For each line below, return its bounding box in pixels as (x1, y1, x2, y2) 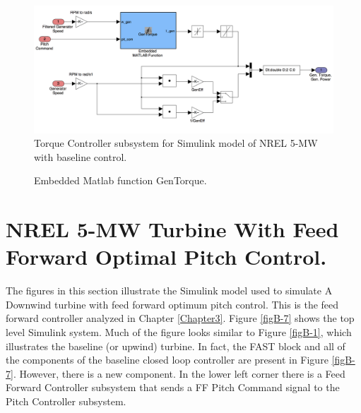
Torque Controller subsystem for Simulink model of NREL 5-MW (34, 136, 318, 150)
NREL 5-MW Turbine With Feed (6, 215, 339, 244)
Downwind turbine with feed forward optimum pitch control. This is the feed (6, 297, 339, 311)
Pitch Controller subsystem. (6, 393, 126, 408)
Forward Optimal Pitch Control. (6, 242, 327, 271)
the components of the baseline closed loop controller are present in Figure (6, 352, 329, 367)
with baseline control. (34, 149, 127, 164)
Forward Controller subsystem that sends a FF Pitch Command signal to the (6, 380, 340, 395)
